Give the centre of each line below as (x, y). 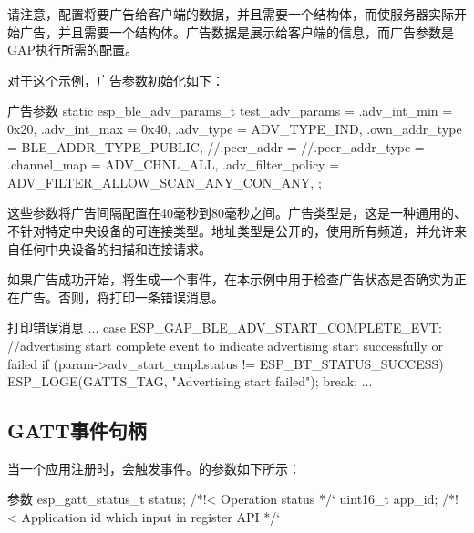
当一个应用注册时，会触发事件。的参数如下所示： (154, 468)
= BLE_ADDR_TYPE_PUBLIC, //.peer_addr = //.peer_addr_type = (216, 146)
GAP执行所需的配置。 (73, 50)
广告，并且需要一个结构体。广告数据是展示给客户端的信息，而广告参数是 (237, 31)
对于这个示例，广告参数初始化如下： (116, 80)
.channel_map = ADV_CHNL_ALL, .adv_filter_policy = (174, 164)
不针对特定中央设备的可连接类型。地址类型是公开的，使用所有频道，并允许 (231, 230)
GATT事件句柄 (77, 430)
